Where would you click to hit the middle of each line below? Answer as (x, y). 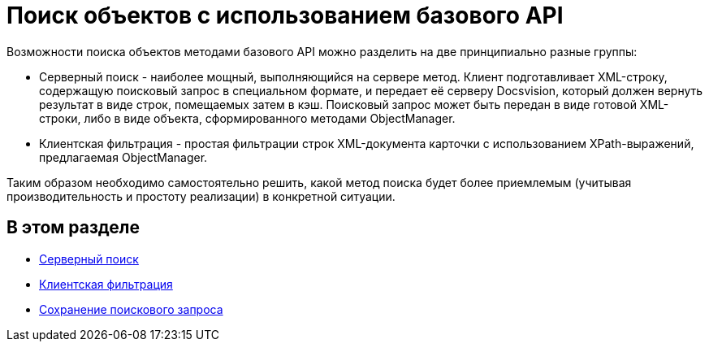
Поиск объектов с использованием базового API (285, 15)
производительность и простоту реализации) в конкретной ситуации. (201, 196)
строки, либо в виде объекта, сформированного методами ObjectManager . (247, 118)
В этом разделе (73, 228)
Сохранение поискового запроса (131, 309)
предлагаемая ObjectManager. (123, 157)
